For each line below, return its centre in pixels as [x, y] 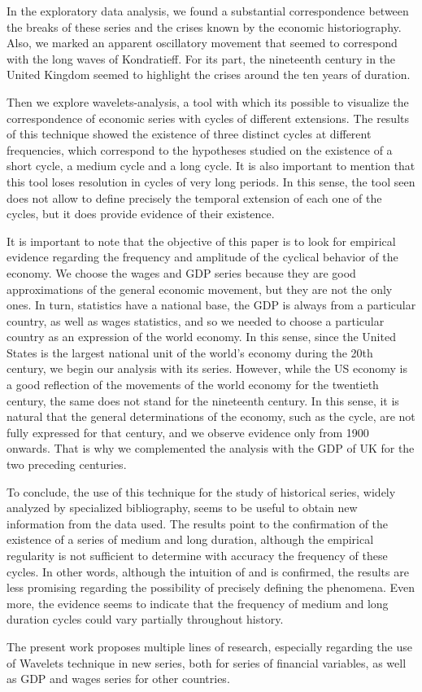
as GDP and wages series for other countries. [118, 679]
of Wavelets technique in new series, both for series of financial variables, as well [207, 662]
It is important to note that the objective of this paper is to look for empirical [201, 241]
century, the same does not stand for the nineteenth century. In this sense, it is [203, 400]
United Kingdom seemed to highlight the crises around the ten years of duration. [209, 74]
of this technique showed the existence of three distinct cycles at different [189, 134]
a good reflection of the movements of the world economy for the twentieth [193, 385]
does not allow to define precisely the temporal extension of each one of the [194, 197]
